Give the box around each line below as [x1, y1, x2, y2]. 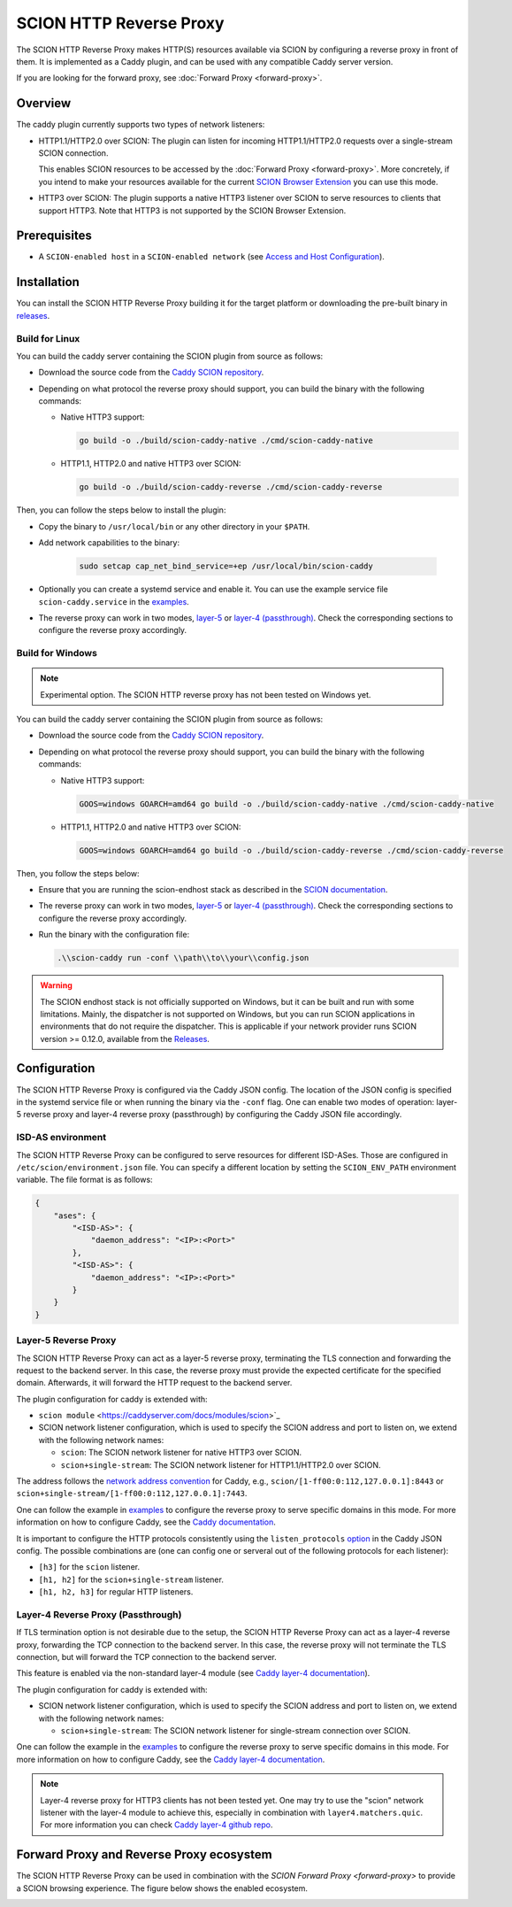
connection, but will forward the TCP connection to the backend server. [16, 1652, 278, 1663]
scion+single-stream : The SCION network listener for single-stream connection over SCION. [60, 1726, 411, 1736]
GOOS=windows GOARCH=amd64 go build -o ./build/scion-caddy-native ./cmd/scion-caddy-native [79, 799, 494, 809]
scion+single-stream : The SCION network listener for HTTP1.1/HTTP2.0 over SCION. [60, 1459, 381, 1470]
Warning [40, 980, 73, 991]
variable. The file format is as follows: [16, 1174, 154, 1185]
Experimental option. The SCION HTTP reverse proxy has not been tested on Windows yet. [40, 689, 371, 699]
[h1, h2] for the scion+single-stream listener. [38, 1574, 225, 1585]
